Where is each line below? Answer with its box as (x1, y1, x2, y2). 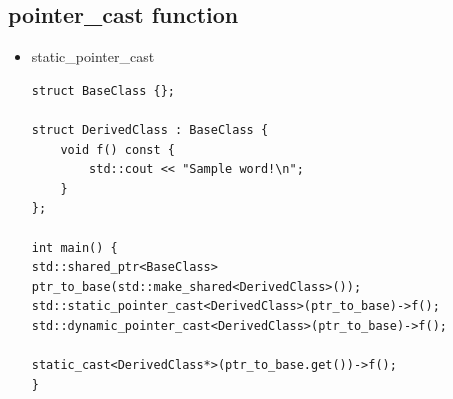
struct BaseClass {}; (31, 83, 175, 98)
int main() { (31, 240, 118, 255)
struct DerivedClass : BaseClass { (31, 122, 269, 137)
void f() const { (60, 142, 175, 157)
